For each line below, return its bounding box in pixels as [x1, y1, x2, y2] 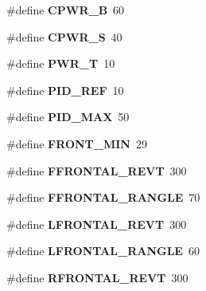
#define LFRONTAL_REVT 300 [6, 215, 187, 232]
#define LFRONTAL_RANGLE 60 [6, 242, 200, 259]
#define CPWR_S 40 [6, 28, 122, 45]
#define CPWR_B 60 [6, 2, 125, 18]
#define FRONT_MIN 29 [6, 135, 147, 151]
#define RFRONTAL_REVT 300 [6, 269, 189, 285]
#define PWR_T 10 [6, 55, 115, 72]
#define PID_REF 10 [6, 81, 124, 98]
